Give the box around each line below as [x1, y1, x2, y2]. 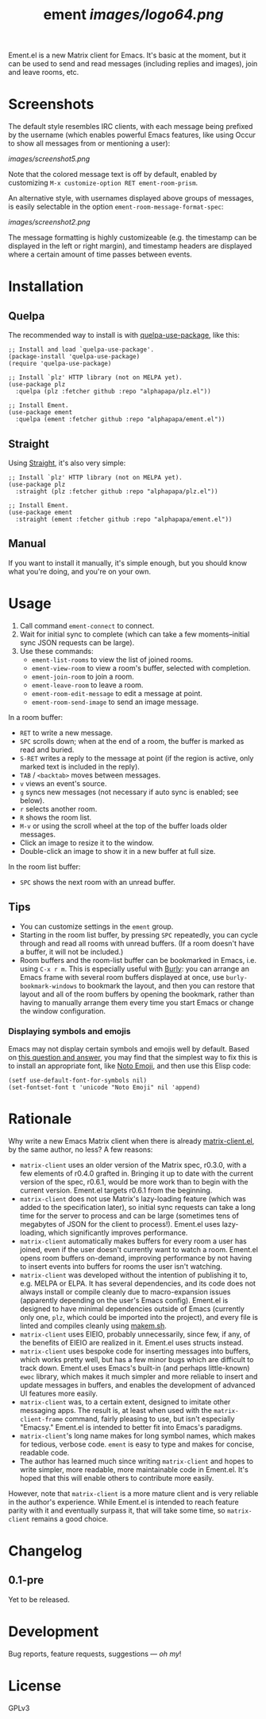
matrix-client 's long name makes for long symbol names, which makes [19, 1431, 256, 1440]
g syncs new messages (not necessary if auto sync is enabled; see [19, 787, 239, 797]
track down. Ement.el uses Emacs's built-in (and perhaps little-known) [19, 1363, 250, 1372]
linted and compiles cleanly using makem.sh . [19, 1321, 167, 1330]
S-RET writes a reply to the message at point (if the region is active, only [19, 753, 254, 762]
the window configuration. [19, 1006, 106, 1016]
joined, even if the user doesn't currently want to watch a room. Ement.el [19, 1244, 258, 1254]
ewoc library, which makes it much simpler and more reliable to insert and [19, 1372, 258, 1381]
